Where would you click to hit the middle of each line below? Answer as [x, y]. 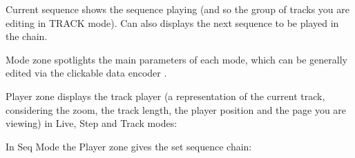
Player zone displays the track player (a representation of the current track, [165, 96]
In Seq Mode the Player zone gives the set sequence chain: [129, 146]
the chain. [27, 36]
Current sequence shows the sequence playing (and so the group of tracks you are [178, 9]
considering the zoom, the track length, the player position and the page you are [176, 109]
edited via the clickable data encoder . [86, 73]
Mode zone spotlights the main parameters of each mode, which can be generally [176, 59]
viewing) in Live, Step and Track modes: [92, 123]
